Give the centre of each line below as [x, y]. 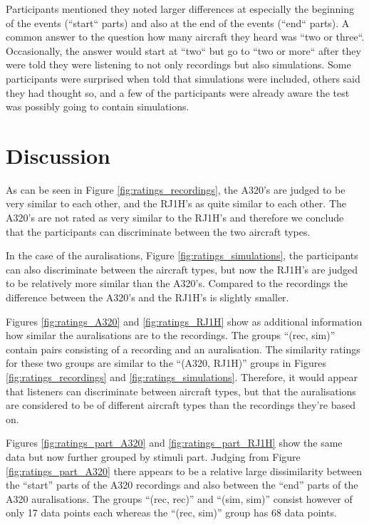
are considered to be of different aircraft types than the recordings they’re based [181, 405]
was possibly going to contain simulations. [98, 106]
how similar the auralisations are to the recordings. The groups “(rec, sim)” [171, 335]
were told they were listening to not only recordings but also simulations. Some [178, 64]
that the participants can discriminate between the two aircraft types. [158, 231]
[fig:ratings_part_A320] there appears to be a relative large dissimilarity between [184, 471]
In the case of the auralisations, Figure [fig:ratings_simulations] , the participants [182, 255]
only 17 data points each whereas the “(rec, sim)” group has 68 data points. [171, 513]
